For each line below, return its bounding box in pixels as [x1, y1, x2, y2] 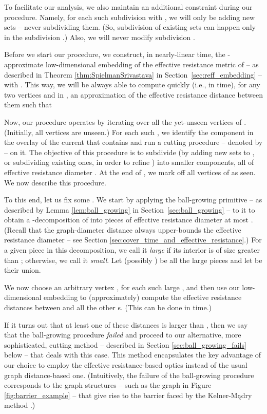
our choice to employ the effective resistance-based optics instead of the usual [4, 360, 247, 370]
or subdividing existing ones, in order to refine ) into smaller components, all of [4, 157, 254, 167]
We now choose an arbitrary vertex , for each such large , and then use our [4, 281, 240, 292]
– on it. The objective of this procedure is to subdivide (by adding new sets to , [4, 146, 255, 157]
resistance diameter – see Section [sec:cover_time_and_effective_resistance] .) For [4, 234, 262, 245]
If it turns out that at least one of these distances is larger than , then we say [4, 319, 248, 330]
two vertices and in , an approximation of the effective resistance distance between [4, 89, 263, 100]
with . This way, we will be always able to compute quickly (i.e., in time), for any [4, 79, 260, 90]
